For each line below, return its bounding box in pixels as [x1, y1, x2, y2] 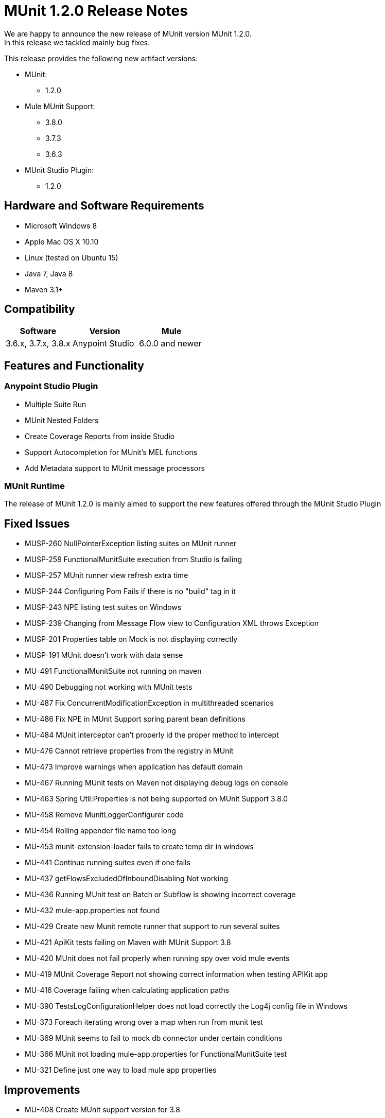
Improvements [4, 1083, 80, 1096]
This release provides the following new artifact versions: [4, 54, 198, 63]
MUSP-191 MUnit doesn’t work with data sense [25, 651, 183, 660]
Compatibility [4, 303, 75, 316]
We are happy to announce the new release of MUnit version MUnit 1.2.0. [4, 29, 252, 38]
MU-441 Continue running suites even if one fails [25, 858, 190, 867]
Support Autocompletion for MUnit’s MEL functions [25, 447, 198, 457]
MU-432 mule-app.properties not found [25, 906, 160, 915]
